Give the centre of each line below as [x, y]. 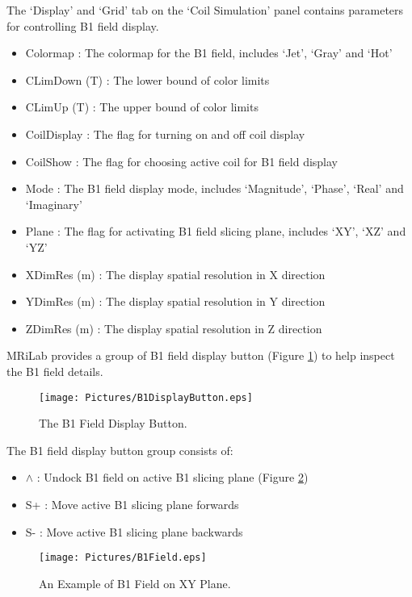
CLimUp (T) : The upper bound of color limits [142, 107]
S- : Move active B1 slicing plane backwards [134, 531]
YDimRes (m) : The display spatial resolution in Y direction [175, 301]
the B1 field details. [55, 371]
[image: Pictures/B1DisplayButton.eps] [146, 397]
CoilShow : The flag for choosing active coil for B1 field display [181, 161]
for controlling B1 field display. [83, 25]
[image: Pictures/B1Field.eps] [123, 558]
